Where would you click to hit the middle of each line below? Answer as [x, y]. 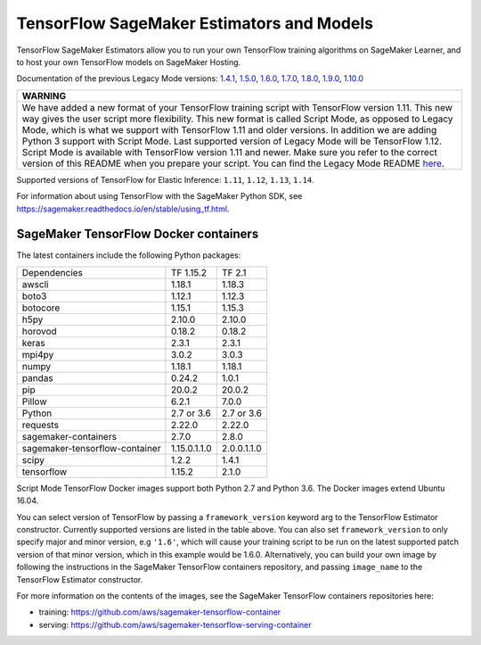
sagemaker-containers [69, 436]
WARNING [44, 95]
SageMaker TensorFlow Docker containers [138, 234]
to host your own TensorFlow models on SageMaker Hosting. [129, 62]
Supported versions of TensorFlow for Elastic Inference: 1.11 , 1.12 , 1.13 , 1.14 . [166, 179]
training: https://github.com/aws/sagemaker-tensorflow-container [160, 612]
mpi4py [38, 354]
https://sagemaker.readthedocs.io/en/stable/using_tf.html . [123, 209]
